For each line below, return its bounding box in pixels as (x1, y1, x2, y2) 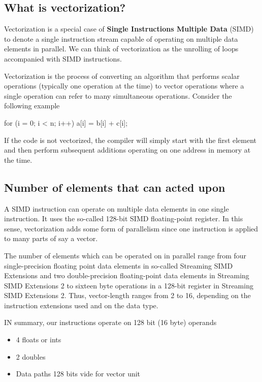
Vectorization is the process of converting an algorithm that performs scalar (4, 70, 240, 81)
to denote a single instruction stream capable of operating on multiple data (4, 33, 238, 44)
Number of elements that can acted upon (4, 179, 225, 195)
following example (4, 100, 60, 111)
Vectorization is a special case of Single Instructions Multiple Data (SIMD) (4, 23, 254, 34)
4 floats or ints (16, 334, 61, 345)
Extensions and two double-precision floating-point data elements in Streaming (4, 270, 249, 281)
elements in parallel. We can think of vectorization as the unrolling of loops (4, 43, 239, 54)
